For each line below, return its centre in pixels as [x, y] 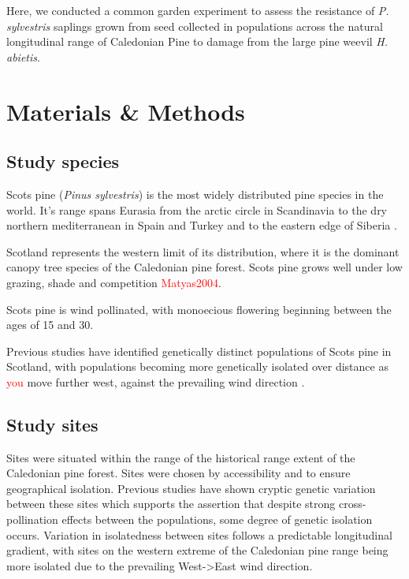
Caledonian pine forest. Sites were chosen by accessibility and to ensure [178, 473]
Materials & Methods [126, 111]
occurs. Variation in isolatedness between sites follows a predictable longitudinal [199, 534]
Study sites [52, 424]
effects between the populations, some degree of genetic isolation [217, 519]
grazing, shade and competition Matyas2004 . [114, 282]
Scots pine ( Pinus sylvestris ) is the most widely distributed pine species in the [195, 194]
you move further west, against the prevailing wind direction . [156, 381]
